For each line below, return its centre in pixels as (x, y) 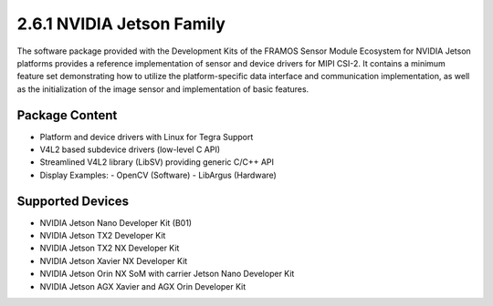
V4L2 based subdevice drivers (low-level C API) (130, 149)
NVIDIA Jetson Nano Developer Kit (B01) (115, 222)
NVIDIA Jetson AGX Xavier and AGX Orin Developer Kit (143, 286)
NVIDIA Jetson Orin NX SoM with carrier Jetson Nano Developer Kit (167, 274)
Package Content (67, 115)
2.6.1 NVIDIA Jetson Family (121, 24)
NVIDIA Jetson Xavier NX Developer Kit (114, 260)
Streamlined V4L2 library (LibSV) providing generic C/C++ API (157, 162)
